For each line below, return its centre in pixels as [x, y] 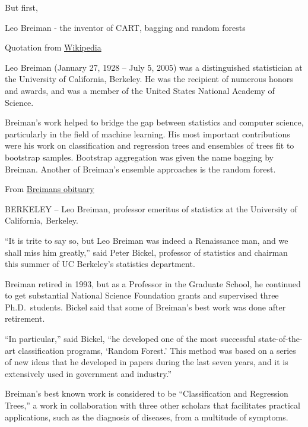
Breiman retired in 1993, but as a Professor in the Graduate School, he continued [153, 283]
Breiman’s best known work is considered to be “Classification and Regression [147, 393]
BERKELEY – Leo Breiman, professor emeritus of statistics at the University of [151, 208]
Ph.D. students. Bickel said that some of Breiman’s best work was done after [145, 307]
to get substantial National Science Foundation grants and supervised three [142, 295]
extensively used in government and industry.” [88, 373]
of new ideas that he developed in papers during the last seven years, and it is [147, 362]
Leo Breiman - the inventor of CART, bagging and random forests [125, 27]
